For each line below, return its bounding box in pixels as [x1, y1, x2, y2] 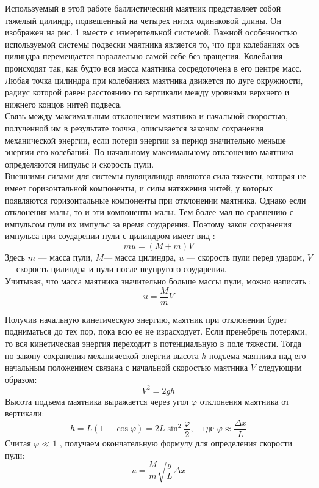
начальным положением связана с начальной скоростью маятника [5, 361, 248, 374]
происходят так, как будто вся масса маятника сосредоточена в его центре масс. [5, 61, 302, 74]
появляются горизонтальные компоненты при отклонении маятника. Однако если [5, 193, 306, 206]
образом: [5, 372, 37, 385]
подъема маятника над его [209, 349, 306, 361]
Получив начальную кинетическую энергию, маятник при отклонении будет [5, 312, 287, 325]
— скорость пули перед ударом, [186, 250, 305, 263]
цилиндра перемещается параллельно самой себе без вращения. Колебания [5, 50, 283, 62]
